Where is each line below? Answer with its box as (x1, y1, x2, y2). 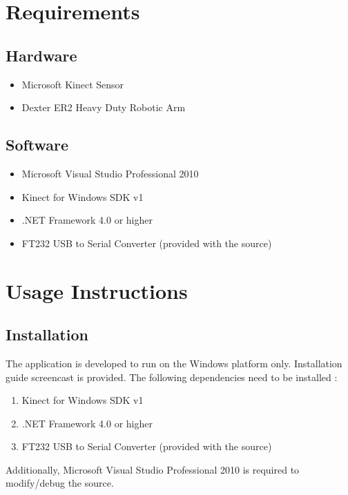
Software (6, 134, 69, 155)
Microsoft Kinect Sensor (21, 77, 124, 91)
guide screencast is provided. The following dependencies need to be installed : (6, 369, 338, 384)
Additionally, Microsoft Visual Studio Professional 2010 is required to (6, 462, 300, 476)
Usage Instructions (6, 276, 188, 304)
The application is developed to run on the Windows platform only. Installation (6, 356, 342, 370)
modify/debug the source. (6, 476, 114, 490)
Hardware (6, 44, 77, 66)
